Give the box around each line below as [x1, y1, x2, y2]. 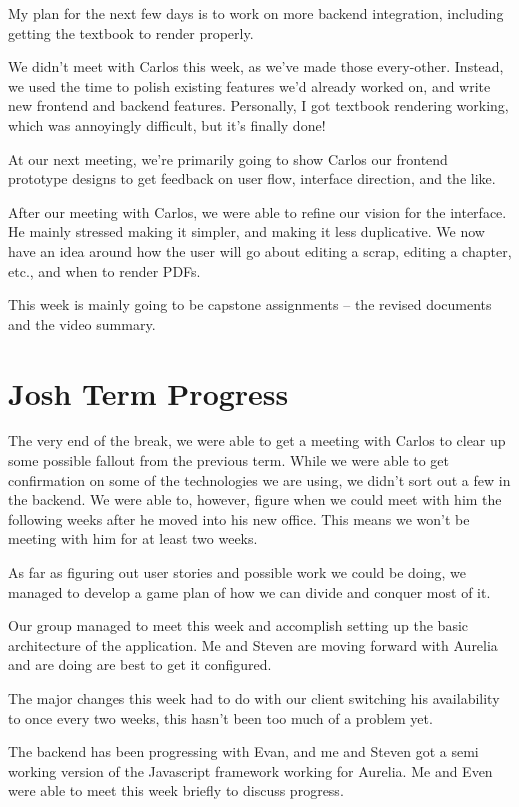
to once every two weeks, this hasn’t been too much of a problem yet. [8, 707, 433, 728]
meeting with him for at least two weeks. [8, 528, 258, 549]
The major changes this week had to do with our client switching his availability [8, 687, 500, 708]
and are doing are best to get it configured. [8, 654, 272, 675]
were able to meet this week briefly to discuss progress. [8, 780, 344, 801]
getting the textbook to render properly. [8, 22, 254, 43]
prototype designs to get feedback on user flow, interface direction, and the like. [8, 168, 496, 189]
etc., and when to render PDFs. [8, 260, 201, 281]
